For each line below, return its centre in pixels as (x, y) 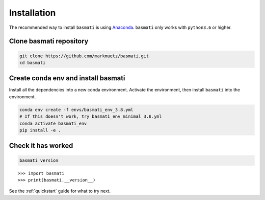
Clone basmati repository (49, 41)
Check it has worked (41, 146)
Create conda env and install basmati (67, 78)
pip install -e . (40, 130)
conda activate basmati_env (53, 123)
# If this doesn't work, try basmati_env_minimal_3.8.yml (91, 117)
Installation (32, 13)
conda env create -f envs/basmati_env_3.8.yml (76, 110)
